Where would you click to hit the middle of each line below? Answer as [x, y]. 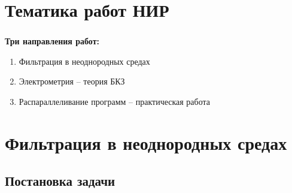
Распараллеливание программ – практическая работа [115, 102]
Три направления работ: [52, 41]
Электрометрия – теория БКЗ [72, 81]
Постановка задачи [60, 181]
